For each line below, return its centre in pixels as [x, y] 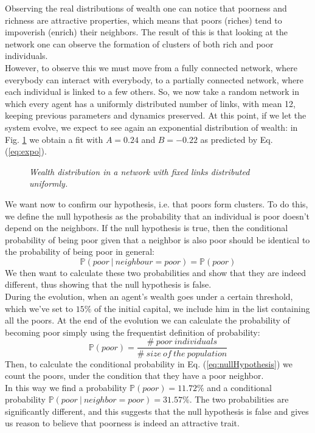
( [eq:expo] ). [26, 151]
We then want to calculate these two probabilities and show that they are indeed [155, 272]
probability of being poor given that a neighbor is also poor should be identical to [157, 239]
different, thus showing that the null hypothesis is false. [108, 284]
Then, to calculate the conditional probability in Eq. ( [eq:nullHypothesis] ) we [149, 363]
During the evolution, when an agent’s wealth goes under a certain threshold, [149, 296]
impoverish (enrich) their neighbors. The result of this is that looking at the [146, 32]
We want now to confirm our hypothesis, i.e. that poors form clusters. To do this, [157, 203]
